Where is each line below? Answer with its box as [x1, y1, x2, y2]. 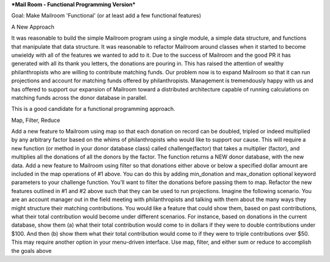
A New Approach [11, 23, 54, 30]
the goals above [11, 247, 52, 254]
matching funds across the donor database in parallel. [11, 94, 148, 101]
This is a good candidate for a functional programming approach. [11, 105, 175, 113]
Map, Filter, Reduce [11, 116, 61, 124]
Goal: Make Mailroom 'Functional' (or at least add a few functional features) [11, 12, 202, 19]
